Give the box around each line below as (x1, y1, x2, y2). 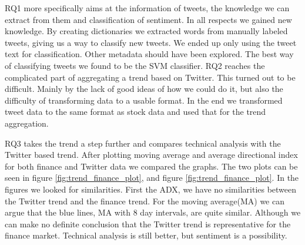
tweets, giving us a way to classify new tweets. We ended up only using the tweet (5, 36, 297, 48)
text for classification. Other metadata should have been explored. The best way (5, 48, 294, 60)
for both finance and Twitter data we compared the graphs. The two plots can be (5, 160, 298, 172)
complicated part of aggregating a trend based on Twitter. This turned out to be (5, 71, 296, 83)
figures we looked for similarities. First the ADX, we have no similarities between (5, 183, 297, 195)
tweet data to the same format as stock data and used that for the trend (5, 105, 266, 118)
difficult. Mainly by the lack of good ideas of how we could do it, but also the (5, 82, 283, 95)
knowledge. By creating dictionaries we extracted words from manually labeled (5, 25, 288, 37)
